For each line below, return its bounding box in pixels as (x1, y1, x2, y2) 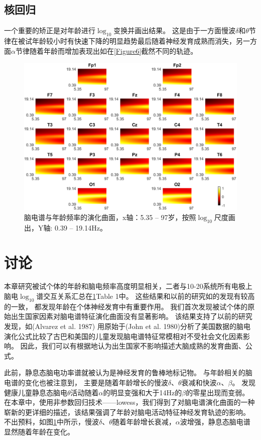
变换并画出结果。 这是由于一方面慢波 (113, 25, 235, 36)
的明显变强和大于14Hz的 (103, 387, 182, 397)
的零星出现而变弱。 (186, 387, 249, 397)
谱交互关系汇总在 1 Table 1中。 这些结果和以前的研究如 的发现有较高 (36, 291, 255, 301)
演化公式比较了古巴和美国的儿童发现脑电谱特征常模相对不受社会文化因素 (4, 331, 243, 341)
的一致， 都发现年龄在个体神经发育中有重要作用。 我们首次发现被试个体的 (4, 301, 248, 311)
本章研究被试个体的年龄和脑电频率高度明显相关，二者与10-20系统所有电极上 (4, 281, 252, 291)
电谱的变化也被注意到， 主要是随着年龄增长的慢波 (4, 377, 168, 387)
